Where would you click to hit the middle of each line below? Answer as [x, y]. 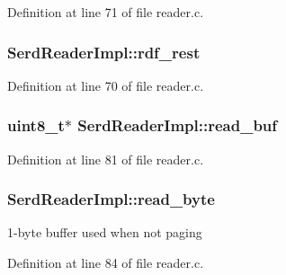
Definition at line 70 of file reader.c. [106, 85]
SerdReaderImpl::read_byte [111, 199]
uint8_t [36, 125]
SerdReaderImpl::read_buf [178, 125]
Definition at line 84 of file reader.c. [106, 263]
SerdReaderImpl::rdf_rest [104, 52]
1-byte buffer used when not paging [105, 232]
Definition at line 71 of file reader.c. [106, 12]
